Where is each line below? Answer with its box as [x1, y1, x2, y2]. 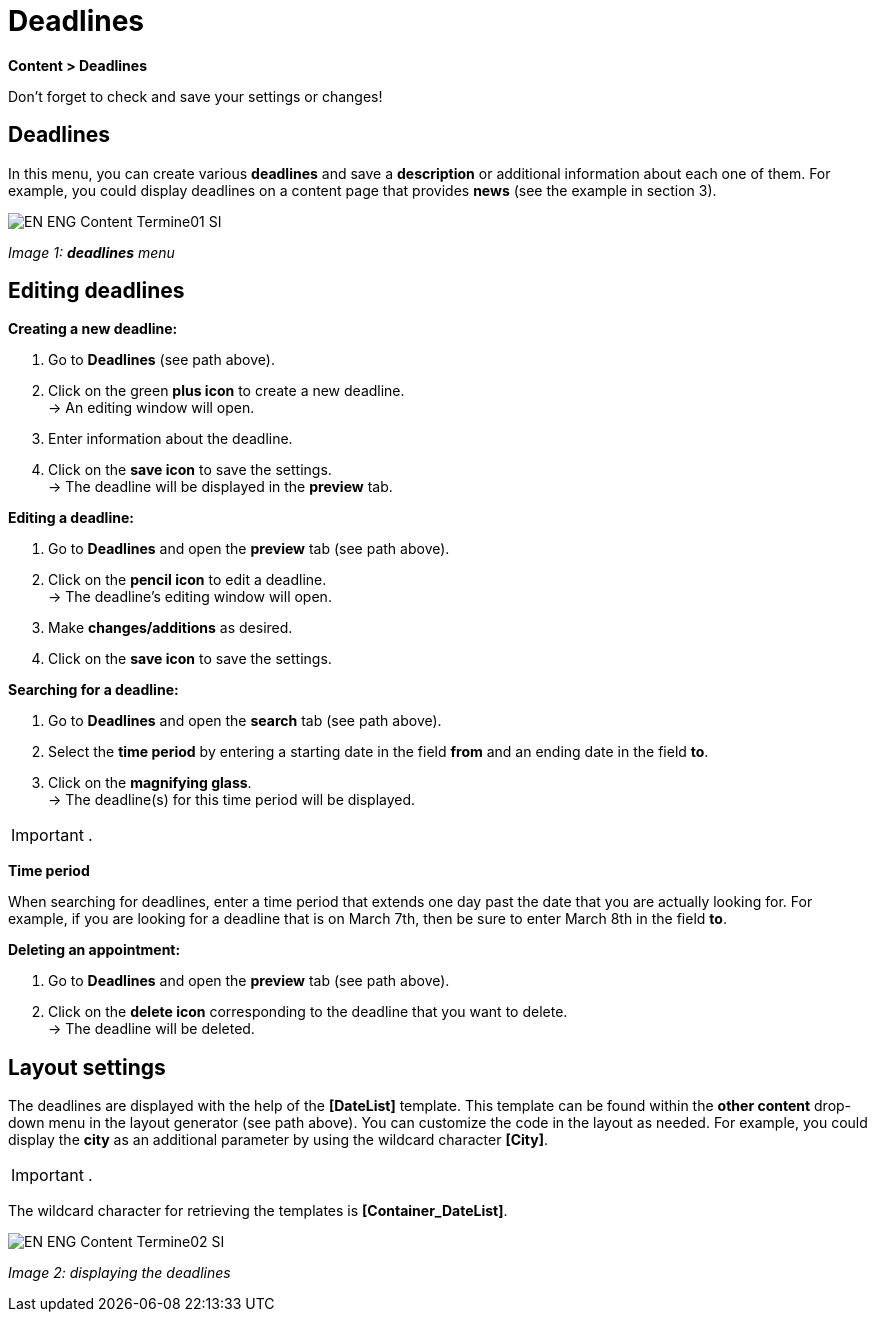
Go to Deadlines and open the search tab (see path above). [48, 712, 442, 730]
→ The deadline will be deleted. [48, 1020, 255, 1038]
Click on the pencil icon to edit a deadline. [48, 571, 327, 589]
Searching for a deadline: [8, 681, 179, 699]
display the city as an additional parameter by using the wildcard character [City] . [8, 1131, 548, 1149]
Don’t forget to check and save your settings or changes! [8, 87, 383, 105]
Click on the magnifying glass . [48, 774, 252, 792]
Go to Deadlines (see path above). [48, 351, 275, 369]
